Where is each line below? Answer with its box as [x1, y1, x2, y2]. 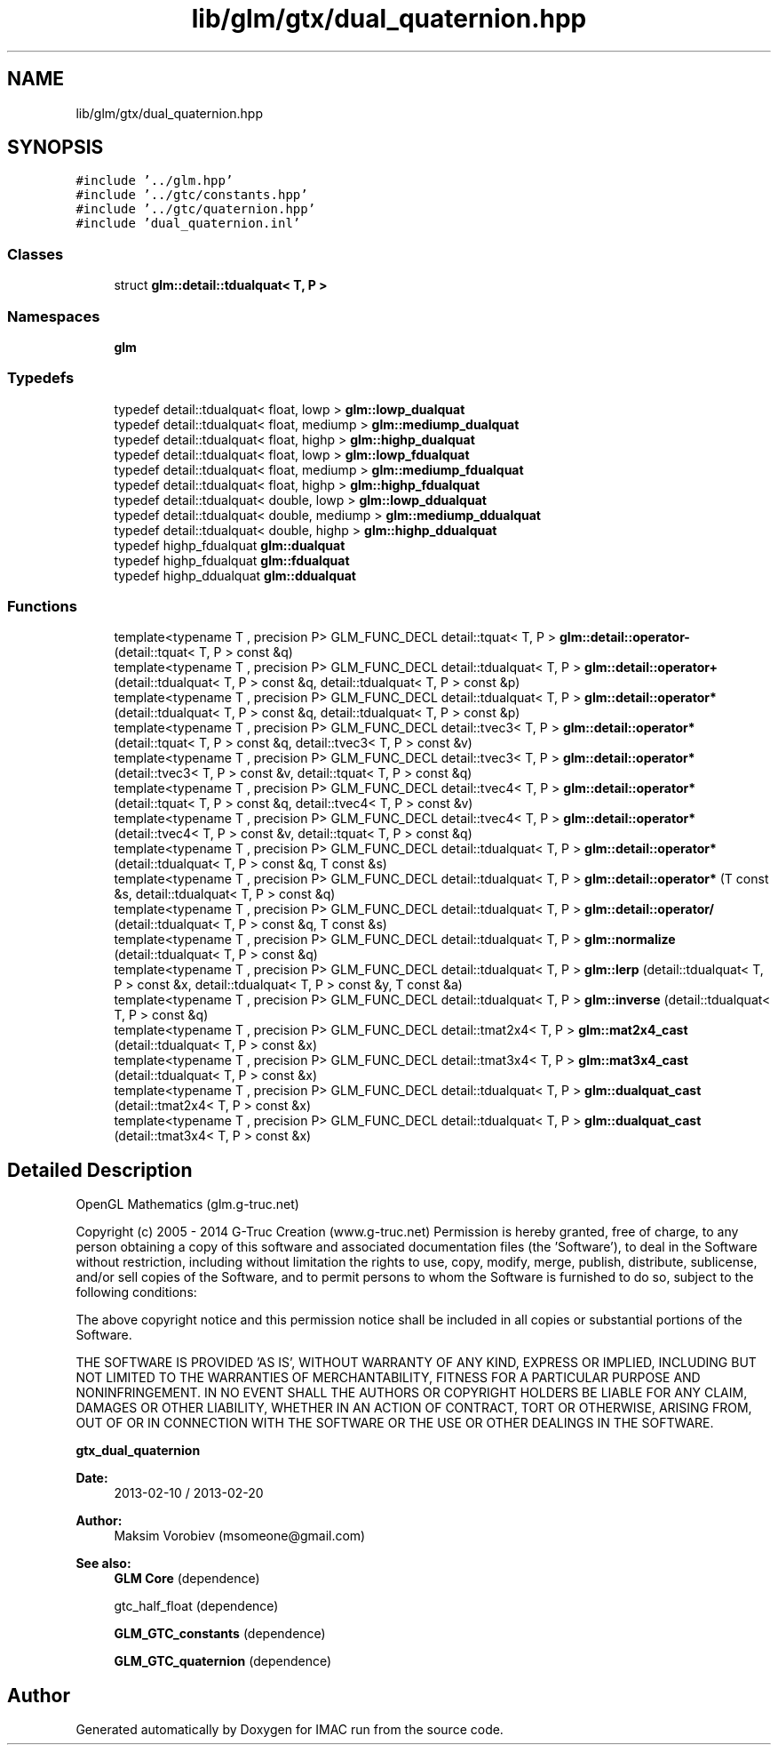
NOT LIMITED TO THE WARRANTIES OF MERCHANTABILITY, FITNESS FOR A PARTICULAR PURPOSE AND [75, 1370, 701, 1386]
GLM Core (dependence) [114, 1571, 260, 1587]
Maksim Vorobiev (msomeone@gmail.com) [114, 1528, 366, 1544]
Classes [7, 244, 64, 263]
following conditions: [75, 1284, 197, 1300]
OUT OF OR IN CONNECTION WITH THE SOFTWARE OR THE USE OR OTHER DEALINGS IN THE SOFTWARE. [75, 1415, 714, 1431]
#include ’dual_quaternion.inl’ [75, 216, 301, 231]
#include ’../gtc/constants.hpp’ [75, 188, 308, 203]
